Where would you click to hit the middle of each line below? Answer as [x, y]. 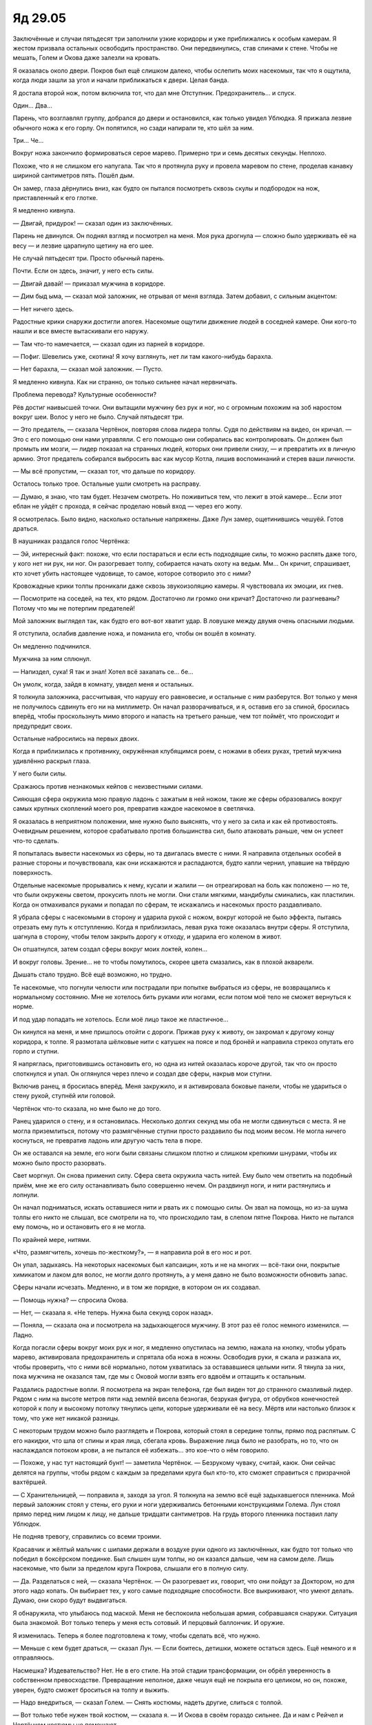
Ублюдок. [27, 1524]
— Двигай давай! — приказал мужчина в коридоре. [89, 284]
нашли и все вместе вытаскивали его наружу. [81, 331]
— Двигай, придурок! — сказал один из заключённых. [93, 223]
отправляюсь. [33, 1658]
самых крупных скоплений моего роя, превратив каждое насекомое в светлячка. [134, 809]
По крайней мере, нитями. [52, 1239]
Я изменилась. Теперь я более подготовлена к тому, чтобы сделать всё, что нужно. [137, 1635]
